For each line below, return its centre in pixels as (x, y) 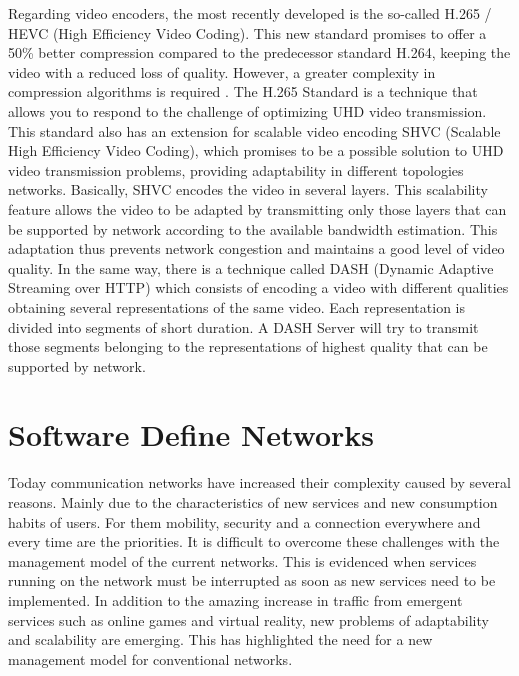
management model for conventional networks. (150, 658)
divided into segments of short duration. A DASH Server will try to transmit (243, 326)
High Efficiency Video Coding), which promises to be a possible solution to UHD (256, 150)
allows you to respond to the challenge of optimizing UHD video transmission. (247, 110)
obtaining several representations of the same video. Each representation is (237, 306)
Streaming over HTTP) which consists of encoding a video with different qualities (258, 287)
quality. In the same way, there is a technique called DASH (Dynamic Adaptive (251, 267)
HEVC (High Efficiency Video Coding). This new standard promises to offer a (247, 32)
